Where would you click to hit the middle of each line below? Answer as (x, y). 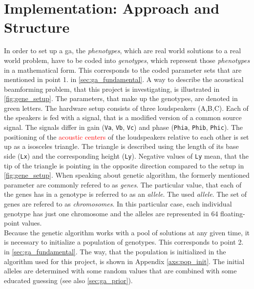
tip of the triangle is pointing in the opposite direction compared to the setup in (124, 165)
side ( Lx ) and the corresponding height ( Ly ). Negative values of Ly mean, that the (127, 155)
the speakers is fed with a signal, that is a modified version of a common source (123, 117)
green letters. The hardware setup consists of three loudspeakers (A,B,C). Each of (126, 108)
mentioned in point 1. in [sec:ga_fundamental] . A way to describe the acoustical (124, 79)
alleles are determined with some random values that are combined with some (120, 271)
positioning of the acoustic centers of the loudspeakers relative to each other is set (127, 136)
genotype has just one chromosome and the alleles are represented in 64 (111, 213)
